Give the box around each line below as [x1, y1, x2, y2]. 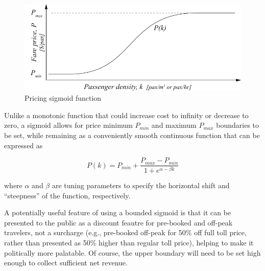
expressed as [4, 140, 43, 150]
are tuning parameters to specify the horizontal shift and [52, 180, 230, 191]
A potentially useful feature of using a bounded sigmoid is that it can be [4, 207, 231, 218]
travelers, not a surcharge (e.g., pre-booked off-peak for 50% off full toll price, [4, 227, 247, 238]
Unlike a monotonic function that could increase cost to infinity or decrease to [4, 109, 249, 120]
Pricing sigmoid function [25, 93, 102, 103]
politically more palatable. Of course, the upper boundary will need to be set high [4, 247, 261, 258]
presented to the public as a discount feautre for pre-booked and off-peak [4, 217, 233, 228]
